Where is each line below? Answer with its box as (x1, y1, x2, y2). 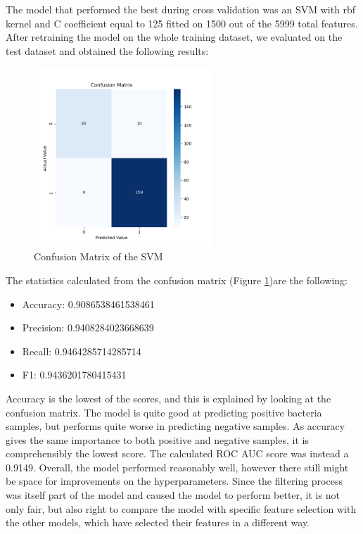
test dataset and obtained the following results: (6, 43, 209, 58)
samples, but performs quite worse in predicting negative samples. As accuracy (6, 419, 345, 433)
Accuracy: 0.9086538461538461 (22, 296, 155, 311)
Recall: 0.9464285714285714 (22, 343, 141, 358)
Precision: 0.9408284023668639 (22, 320, 154, 335)
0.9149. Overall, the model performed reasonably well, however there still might (6, 459, 349, 474)
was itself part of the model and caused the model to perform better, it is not (6, 488, 340, 502)
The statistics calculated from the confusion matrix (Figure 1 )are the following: (6, 272, 348, 287)
